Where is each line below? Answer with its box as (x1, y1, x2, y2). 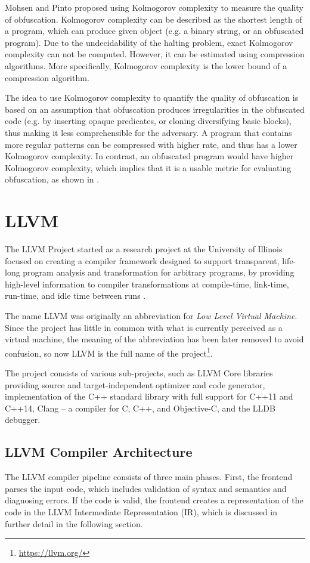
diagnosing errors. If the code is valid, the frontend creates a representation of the (5, 494, 303, 506)
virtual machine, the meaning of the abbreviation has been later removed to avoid (5, 333, 304, 345)
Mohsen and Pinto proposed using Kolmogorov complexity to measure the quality (5, 1, 303, 13)
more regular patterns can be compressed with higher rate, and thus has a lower (5, 138, 297, 150)
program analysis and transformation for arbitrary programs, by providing (23, 266, 294, 279)
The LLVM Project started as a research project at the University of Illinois (5, 243, 283, 255)
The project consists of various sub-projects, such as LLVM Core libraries (5, 367, 273, 379)
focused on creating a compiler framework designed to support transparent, (5, 254, 280, 267)
